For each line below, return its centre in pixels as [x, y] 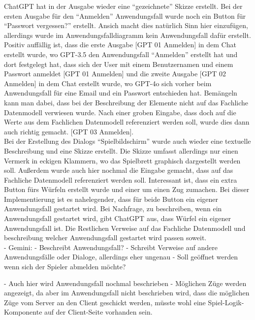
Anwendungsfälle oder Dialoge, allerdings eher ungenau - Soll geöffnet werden [121, 257]
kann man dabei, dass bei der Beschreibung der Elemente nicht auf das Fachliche [126, 102]
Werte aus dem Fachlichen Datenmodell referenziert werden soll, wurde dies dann [127, 122]
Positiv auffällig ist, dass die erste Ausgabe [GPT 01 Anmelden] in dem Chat [120, 45]
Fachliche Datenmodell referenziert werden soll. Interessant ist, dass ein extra [121, 179]
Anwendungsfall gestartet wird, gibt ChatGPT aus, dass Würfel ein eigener [117, 218]
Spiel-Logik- [226, 302]
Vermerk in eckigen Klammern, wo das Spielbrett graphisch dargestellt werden [122, 160]
